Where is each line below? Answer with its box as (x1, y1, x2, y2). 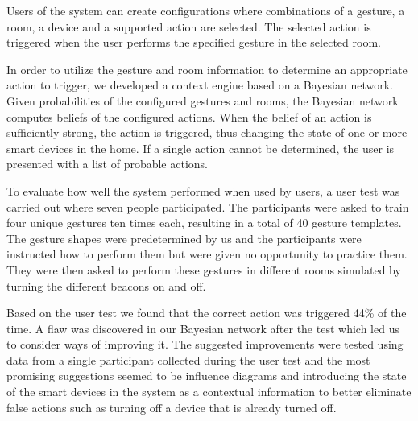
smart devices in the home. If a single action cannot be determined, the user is (6, 139, 395, 156)
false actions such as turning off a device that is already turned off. (6, 398, 337, 415)
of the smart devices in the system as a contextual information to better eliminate (6, 383, 412, 400)
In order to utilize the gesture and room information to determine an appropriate (6, 60, 408, 77)
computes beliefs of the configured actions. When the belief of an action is (6, 108, 372, 125)
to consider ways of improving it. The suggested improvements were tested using (6, 336, 404, 353)
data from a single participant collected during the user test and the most (6, 351, 370, 368)
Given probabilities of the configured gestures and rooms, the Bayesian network (6, 92, 399, 109)
